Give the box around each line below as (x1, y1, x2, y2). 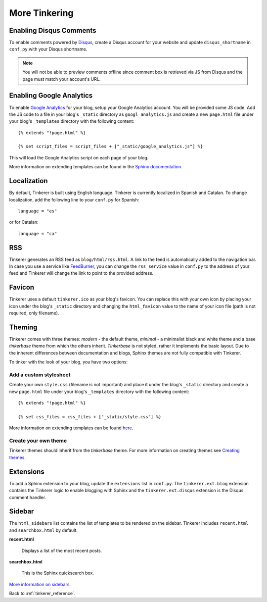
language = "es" (18, 208, 57, 214)
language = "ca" (18, 231, 57, 236)
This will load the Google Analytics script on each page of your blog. (9, 154, 149, 160)
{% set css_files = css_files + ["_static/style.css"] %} (18, 414, 162, 419)
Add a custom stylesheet (9, 371, 71, 378)
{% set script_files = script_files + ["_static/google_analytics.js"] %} (18, 144, 203, 150)
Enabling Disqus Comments (9, 26, 96, 35)
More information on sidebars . (9, 581, 71, 587)
